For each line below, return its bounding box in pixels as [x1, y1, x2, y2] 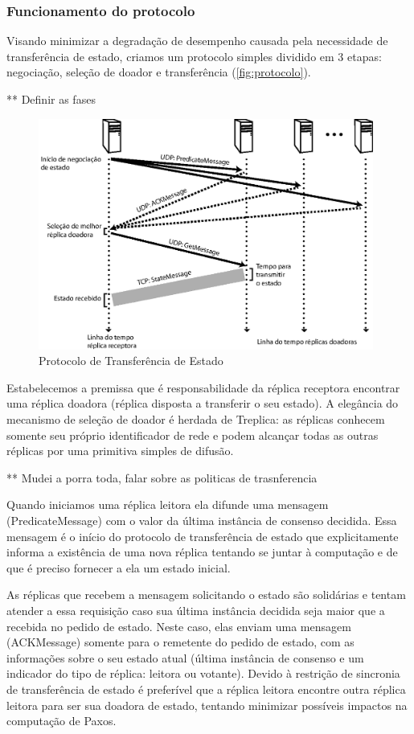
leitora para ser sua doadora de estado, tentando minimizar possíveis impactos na [6, 696, 408, 713]
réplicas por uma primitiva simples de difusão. [6, 442, 234, 459]
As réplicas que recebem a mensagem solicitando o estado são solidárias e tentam [6, 586, 406, 603]
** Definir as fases [6, 91, 96, 107]
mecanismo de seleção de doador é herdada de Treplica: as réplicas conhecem [6, 411, 385, 427]
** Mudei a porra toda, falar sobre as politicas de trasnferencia [6, 469, 318, 486]
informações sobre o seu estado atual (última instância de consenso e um [6, 649, 364, 666]
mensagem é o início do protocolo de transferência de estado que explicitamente [6, 527, 399, 544]
